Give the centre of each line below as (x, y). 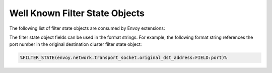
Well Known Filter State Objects (77, 13)
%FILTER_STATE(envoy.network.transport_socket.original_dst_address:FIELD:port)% (124, 58)
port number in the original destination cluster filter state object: (76, 44)
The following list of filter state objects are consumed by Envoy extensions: (87, 28)
